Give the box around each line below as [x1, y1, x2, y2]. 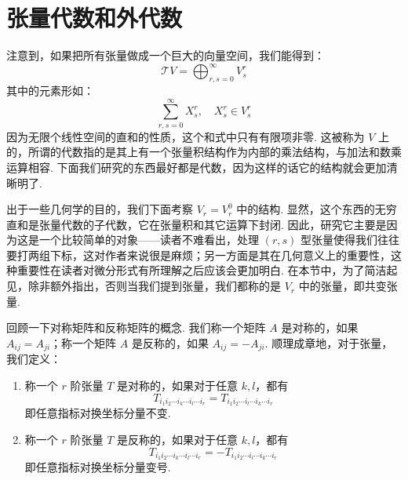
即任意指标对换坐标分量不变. [24, 405, 171, 421]
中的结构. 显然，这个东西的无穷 [236, 201, 397, 217]
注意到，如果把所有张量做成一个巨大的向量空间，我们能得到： [6, 47, 325, 64]
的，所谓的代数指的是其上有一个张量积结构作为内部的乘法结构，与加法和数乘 [6, 144, 402, 160]
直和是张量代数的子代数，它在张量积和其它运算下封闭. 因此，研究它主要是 [6, 216, 387, 232]
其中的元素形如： [6, 82, 94, 99]
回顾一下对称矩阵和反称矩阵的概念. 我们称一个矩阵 [6, 319, 266, 336]
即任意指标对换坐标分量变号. [24, 459, 171, 475]
